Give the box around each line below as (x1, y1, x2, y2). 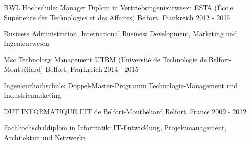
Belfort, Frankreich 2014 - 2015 (45, 63, 139, 74)
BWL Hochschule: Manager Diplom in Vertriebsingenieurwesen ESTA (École (4, 2, 233, 12)
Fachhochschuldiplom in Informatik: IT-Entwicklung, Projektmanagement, (4, 123, 227, 133)
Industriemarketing (4, 90, 61, 100)
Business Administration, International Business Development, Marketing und (4, 28, 237, 39)
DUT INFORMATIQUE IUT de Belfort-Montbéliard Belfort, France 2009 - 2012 (4, 106, 247, 116)
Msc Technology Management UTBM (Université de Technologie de (4, 54, 207, 64)
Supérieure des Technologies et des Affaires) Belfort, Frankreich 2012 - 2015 (4, 12, 230, 22)
